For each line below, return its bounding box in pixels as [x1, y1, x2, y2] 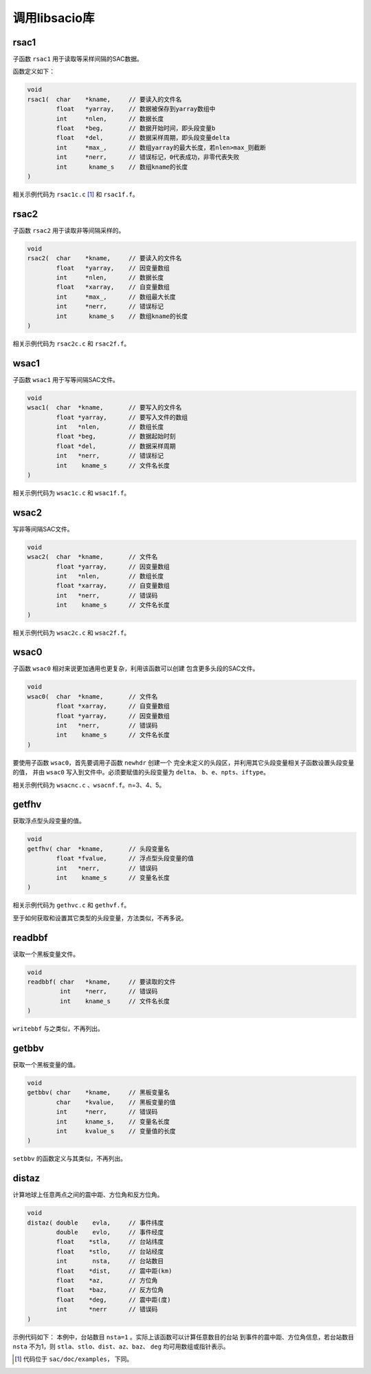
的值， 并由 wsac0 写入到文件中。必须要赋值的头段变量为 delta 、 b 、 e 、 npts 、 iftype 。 [12, 768, 270, 776]
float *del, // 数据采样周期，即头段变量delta [56, 134, 230, 142]
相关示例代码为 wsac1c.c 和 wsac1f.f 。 [12, 489, 131, 497]
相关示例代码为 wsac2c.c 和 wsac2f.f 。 [12, 628, 131, 637]
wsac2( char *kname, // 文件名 [27, 553, 158, 561]
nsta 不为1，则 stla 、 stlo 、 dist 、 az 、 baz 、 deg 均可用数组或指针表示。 [12, 1342, 229, 1351]
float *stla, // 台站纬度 [56, 1238, 164, 1246]
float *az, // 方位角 [56, 1277, 158, 1285]
